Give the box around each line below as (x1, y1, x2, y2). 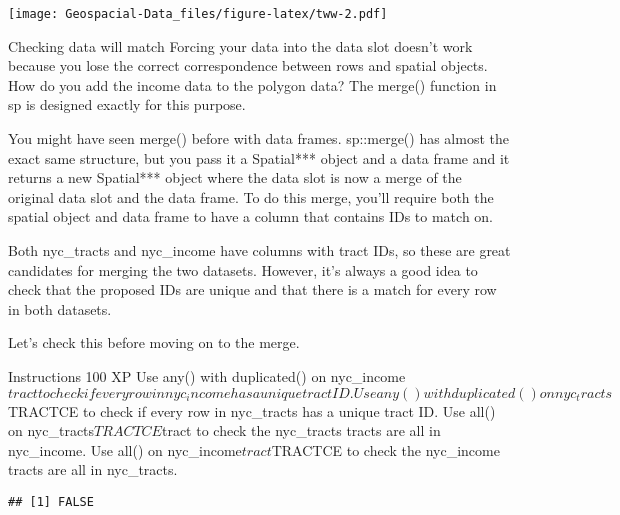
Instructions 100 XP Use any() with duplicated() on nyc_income (8, 365, 406, 386)
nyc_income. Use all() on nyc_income (8, 439, 242, 460)
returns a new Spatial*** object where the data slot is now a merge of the (8, 167, 462, 188)
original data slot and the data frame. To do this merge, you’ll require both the (8, 186, 494, 207)
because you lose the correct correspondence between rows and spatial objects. (8, 55, 488, 76)
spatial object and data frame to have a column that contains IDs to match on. (8, 206, 494, 227)
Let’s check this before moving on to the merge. (8, 332, 300, 353)
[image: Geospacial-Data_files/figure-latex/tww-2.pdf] (8, 7, 388, 21)
